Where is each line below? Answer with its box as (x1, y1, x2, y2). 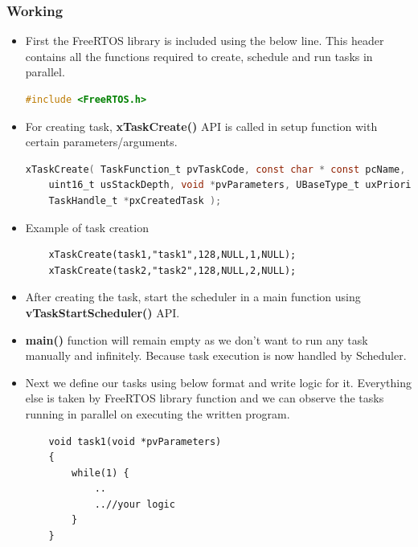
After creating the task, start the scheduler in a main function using (25, 288, 361, 305)
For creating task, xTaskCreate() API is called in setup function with (25, 117, 378, 134)
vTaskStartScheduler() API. (25, 304, 180, 320)
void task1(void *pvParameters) (48, 435, 222, 447)
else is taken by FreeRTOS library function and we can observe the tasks (25, 390, 384, 406)
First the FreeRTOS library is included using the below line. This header (25, 32, 384, 49)
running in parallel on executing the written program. (25, 405, 290, 422)
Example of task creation (25, 218, 149, 235)
